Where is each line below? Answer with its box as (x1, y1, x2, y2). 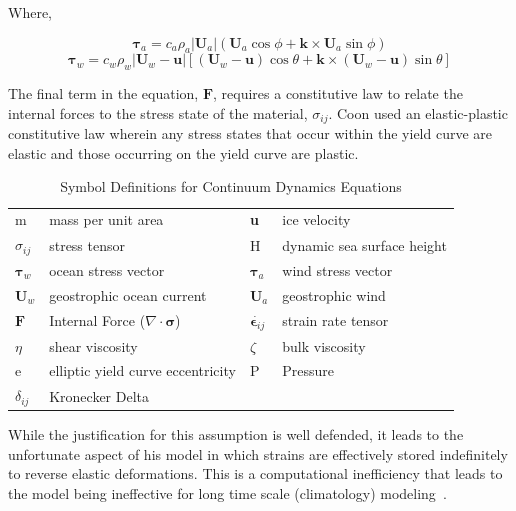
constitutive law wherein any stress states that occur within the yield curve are (8, 123, 493, 144)
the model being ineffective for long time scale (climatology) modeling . (8, 482, 447, 503)
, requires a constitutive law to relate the (213, 83, 463, 104)
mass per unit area (49, 209, 164, 230)
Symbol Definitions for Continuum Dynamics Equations (60, 176, 402, 197)
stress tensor (49, 234, 125, 255)
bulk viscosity (282, 335, 366, 356)
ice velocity (282, 209, 351, 230)
